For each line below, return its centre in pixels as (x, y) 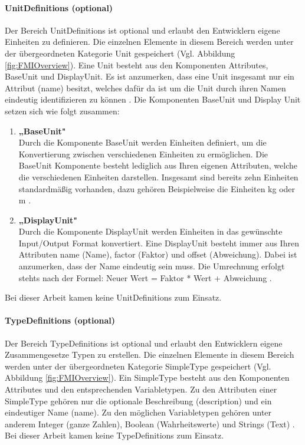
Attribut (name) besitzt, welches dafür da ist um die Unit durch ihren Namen (145, 88)
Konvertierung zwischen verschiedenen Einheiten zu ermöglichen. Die (143, 154)
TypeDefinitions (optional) (60, 320)
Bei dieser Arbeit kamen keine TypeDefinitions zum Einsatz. (114, 435)
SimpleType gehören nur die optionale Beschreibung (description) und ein (138, 400)
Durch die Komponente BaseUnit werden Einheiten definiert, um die (142, 142)
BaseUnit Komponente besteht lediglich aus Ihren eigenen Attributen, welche (158, 165)
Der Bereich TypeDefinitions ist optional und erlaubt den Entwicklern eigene (144, 343)
